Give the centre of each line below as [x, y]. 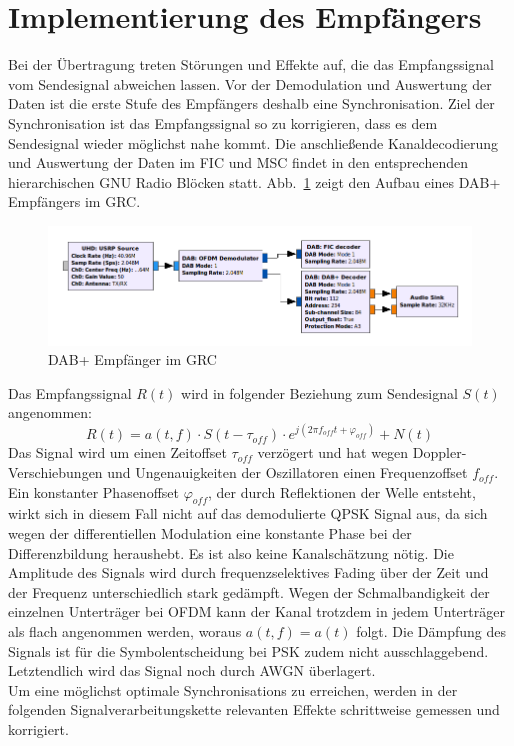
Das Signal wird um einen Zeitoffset [117, 452]
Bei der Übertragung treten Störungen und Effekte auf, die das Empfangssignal [251, 64]
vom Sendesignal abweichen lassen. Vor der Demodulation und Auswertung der [250, 83]
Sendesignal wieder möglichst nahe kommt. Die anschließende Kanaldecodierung [253, 142]
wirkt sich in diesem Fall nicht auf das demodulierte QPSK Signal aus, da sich [248, 513]
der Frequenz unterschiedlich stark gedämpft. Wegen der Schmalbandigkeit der [249, 591]
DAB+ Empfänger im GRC [132, 359]
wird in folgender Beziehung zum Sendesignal [319, 392]
